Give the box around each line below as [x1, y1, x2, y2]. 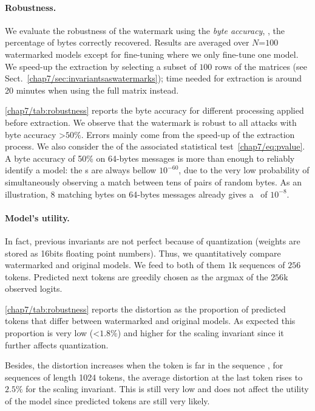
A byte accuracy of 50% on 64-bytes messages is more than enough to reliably [5, 151, 295, 164]
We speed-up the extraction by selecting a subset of [5, 60, 197, 72]
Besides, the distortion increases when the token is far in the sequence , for [5, 359, 283, 371]
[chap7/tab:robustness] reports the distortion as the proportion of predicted [5, 302, 286, 315]
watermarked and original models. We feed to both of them [5, 258, 226, 271]
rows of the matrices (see [215, 60, 307, 72]
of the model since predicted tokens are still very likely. [5, 395, 210, 407]
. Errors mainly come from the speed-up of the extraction [81, 128, 295, 140]
